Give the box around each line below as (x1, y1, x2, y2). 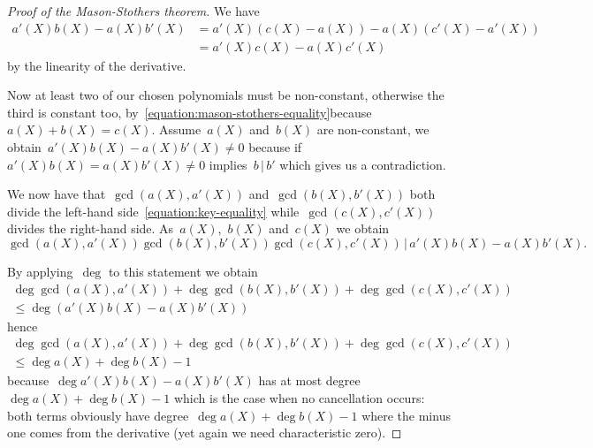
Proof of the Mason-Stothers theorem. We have (7, 2, 260, 19)
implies (209, 155, 247, 173)
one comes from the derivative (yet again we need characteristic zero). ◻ (7, 423, 402, 442)
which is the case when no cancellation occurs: (173, 388, 425, 406)
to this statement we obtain (108, 262, 258, 280)
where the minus (361, 406, 451, 424)
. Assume (151, 120, 201, 139)
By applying (7, 262, 73, 280)
